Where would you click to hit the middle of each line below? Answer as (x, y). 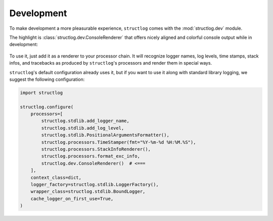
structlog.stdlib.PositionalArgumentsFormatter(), (105, 135)
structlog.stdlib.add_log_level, (83, 128)
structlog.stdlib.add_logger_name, (85, 121)
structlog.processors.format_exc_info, (90, 156)
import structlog (41, 93)
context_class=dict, (56, 177)
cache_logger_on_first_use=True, (72, 199)
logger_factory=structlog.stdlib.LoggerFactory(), (95, 184)
